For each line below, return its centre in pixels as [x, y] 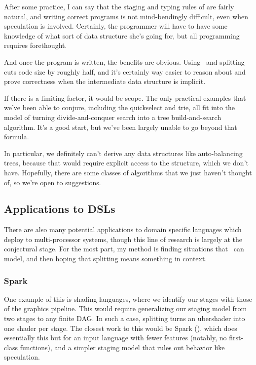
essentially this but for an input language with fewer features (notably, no [115, 338]
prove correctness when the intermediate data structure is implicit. [105, 81]
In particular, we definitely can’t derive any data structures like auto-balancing [123, 153]
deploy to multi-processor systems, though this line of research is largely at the [123, 239]
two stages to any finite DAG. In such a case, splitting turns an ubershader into [125, 318]
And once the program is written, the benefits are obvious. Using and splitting [124, 61]
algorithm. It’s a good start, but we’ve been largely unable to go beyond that [121, 127]
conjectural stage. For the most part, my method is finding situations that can [124, 249]
